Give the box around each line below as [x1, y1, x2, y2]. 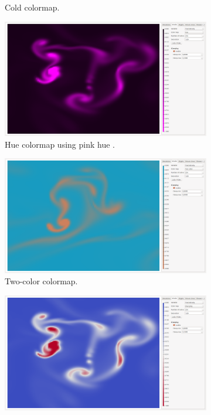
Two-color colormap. [5, 275, 78, 287]
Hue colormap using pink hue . [5, 138, 115, 150]
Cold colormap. [5, 1, 60, 13]
